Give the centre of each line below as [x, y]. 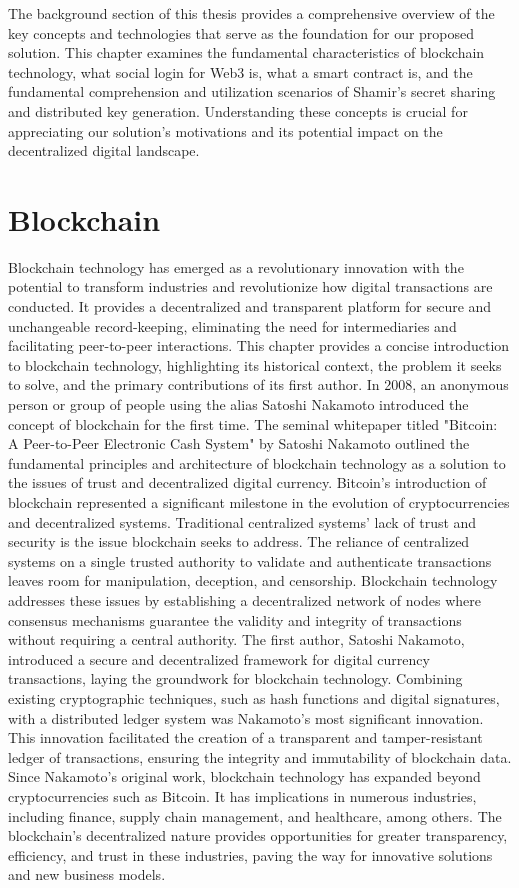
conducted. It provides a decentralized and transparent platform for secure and [250, 306]
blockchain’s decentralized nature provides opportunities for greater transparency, [258, 835]
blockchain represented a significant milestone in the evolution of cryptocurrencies [259, 502]
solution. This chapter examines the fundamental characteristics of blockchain [246, 52]
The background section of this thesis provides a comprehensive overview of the [251, 13]
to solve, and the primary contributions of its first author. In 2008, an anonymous [258, 384]
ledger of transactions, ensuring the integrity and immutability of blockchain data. [260, 756]
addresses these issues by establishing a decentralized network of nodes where [244, 599]
